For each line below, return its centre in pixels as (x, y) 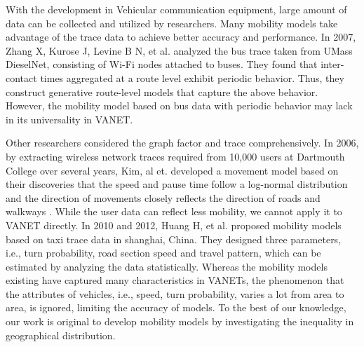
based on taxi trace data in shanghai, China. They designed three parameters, (174, 239)
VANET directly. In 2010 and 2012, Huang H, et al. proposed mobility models (174, 225)
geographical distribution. (61, 335)
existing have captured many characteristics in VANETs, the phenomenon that (175, 280)
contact (21, 77)
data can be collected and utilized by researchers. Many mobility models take (172, 23)
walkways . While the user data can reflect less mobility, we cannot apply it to (174, 211)
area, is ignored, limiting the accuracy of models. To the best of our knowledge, (176, 307)
